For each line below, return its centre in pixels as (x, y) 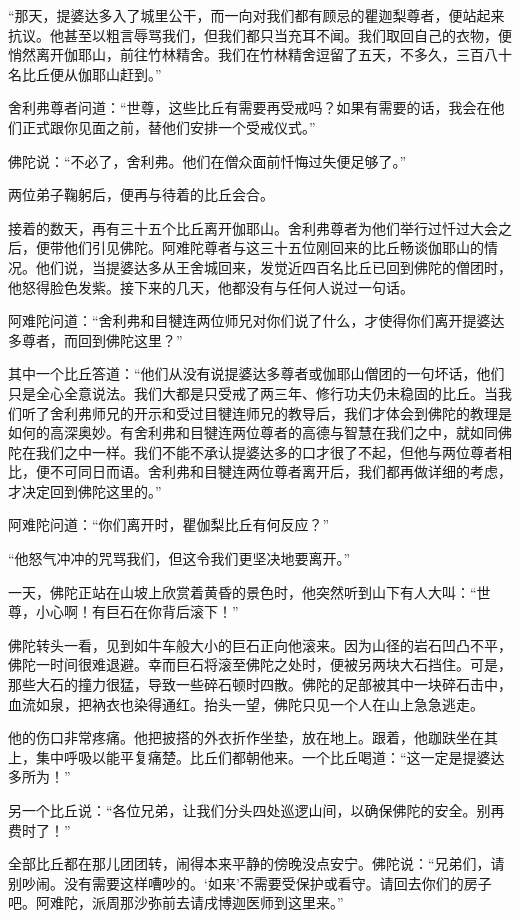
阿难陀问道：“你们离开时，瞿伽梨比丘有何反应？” (169, 524)
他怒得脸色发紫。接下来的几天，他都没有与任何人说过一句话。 (211, 286)
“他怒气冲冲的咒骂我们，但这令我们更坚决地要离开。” (179, 558)
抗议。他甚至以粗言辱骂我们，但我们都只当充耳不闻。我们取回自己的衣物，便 (260, 34)
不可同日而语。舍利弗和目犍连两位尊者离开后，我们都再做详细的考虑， (280, 471)
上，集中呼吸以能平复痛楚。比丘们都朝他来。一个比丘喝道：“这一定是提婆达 (256, 756)
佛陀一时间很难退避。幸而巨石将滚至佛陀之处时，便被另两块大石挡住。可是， (260, 664)
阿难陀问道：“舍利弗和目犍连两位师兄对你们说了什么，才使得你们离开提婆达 (256, 320)
